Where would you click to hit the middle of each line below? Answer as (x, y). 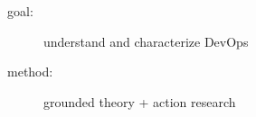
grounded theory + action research (140, 101)
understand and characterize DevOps (146, 41)
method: (30, 72)
